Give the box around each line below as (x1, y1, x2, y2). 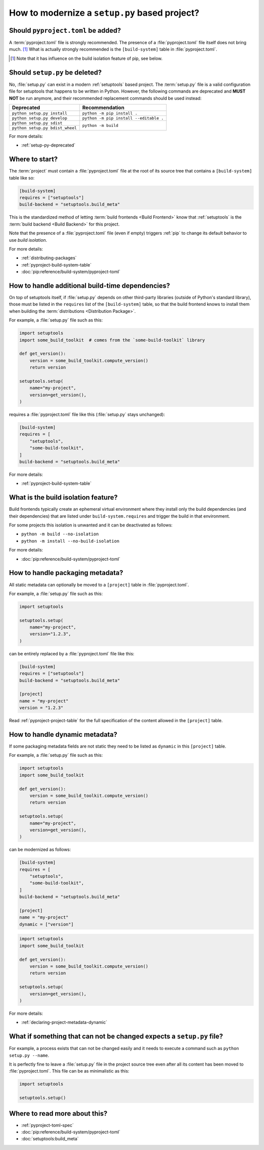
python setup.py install (12, 110, 67, 116)
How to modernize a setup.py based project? (9, 7, 199, 18)
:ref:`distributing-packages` (21, 255, 77, 261)
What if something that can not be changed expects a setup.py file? (9, 1032, 223, 1041)
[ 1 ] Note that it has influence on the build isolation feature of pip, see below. (10, 55, 163, 61)
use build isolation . (9, 237, 47, 243)
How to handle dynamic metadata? (9, 730, 117, 739)
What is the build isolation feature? (9, 493, 118, 502)
